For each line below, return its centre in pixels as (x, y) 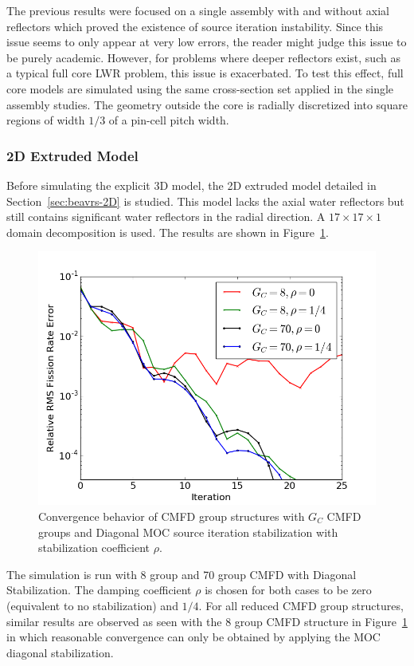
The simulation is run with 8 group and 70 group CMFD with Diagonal (182, 574)
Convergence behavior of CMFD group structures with (172, 516)
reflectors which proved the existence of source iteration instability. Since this (195, 26)
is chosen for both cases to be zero (288, 590)
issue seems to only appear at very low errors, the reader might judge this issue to (207, 42)
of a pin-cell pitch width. (169, 120)
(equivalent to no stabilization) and (92, 605)
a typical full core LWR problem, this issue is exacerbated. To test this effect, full (205, 73)
